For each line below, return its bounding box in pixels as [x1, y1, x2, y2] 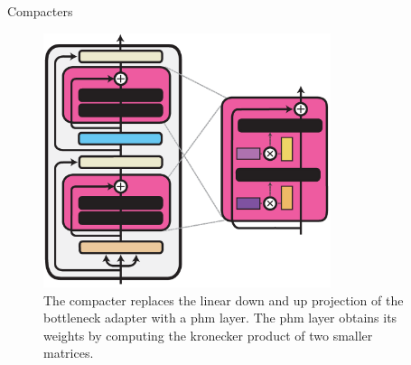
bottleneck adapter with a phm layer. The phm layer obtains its [43, 308, 397, 327]
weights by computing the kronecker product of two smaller [43, 325, 373, 344]
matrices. [43, 343, 94, 362]
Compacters [7, 2, 73, 20]
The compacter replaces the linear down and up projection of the [43, 290, 404, 309]
